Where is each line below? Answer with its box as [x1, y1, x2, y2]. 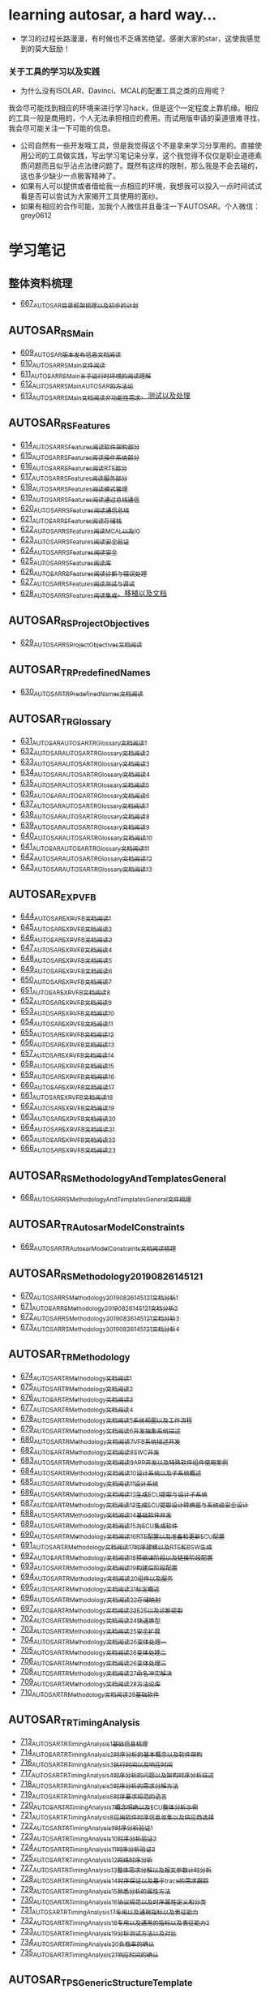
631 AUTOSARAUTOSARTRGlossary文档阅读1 [19, 736, 148, 747]
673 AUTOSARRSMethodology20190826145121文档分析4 [19, 1322, 180, 1334]
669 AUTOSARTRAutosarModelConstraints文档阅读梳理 [19, 1241, 177, 1252]
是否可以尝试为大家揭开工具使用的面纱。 [27, 191, 163, 201]
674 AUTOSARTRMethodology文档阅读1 [19, 1371, 132, 1382]
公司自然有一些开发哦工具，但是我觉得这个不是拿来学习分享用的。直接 [19, 140, 255, 151]
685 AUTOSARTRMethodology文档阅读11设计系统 [19, 1476, 159, 1488]
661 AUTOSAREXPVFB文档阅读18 [19, 1090, 114, 1102]
